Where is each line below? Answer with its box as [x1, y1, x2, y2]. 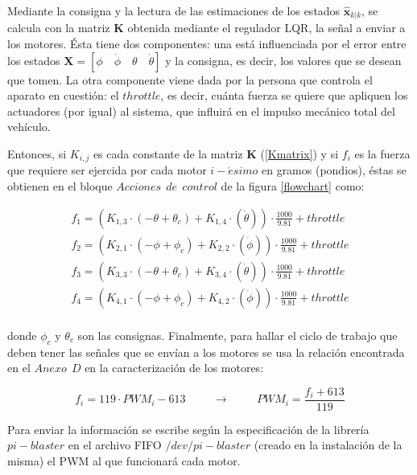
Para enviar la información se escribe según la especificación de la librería [7, 420, 370, 437]
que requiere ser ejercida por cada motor [7, 162, 207, 178]
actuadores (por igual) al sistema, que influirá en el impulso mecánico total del [7, 102, 395, 119]
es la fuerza [354, 145, 411, 162]
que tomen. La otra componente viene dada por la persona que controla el [7, 71, 373, 88]
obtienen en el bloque [7, 178, 113, 195]
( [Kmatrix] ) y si [260, 145, 339, 162]
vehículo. [7, 118, 51, 135]
